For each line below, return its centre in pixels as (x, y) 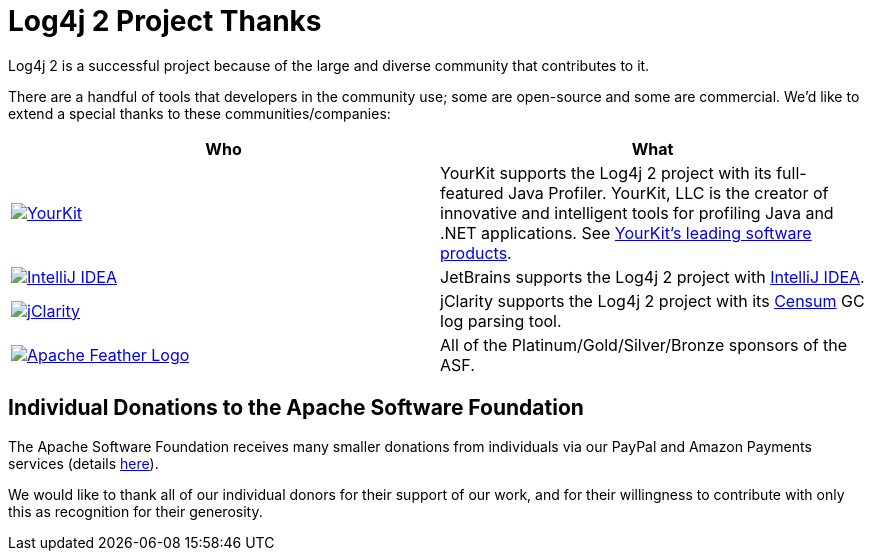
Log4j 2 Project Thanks (165, 21)
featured (472, 192)
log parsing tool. (501, 320)
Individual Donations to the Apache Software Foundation (296, 408)
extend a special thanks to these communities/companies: (199, 113)
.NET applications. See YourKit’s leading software (626, 232)
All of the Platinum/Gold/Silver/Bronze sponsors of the (644, 344)
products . (476, 252)
